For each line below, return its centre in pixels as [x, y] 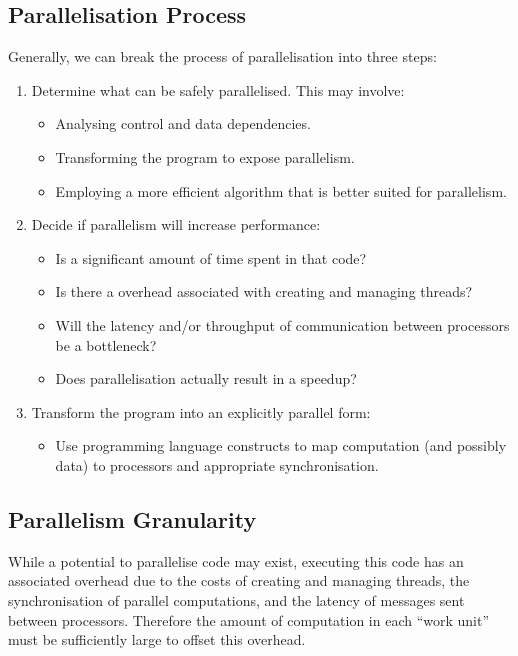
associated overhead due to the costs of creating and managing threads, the [239, 580]
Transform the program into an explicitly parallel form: [201, 411]
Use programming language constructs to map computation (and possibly [281, 445]
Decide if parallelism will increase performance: [176, 224]
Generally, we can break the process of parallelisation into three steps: [222, 56]
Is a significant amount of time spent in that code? [211, 257]
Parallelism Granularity [132, 518]
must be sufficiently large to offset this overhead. [157, 639]
